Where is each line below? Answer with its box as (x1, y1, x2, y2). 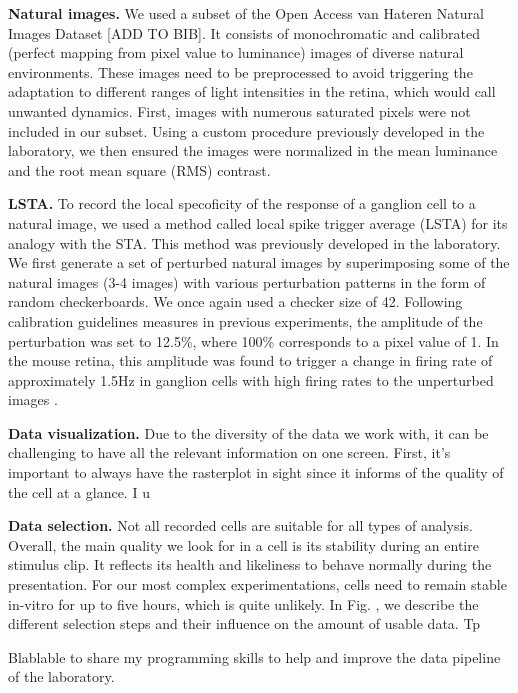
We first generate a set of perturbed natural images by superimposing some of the (8, 252, 510, 273)
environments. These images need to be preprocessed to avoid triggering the (8, 61, 473, 82)
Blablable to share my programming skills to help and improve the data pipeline (8, 646, 501, 667)
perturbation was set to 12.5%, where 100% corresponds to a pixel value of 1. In (8, 330, 499, 351)
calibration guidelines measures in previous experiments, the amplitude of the (8, 310, 483, 331)
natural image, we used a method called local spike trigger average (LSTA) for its (8, 212, 508, 233)
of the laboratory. (8, 666, 115, 687)
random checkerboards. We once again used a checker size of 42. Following (8, 291, 463, 312)
